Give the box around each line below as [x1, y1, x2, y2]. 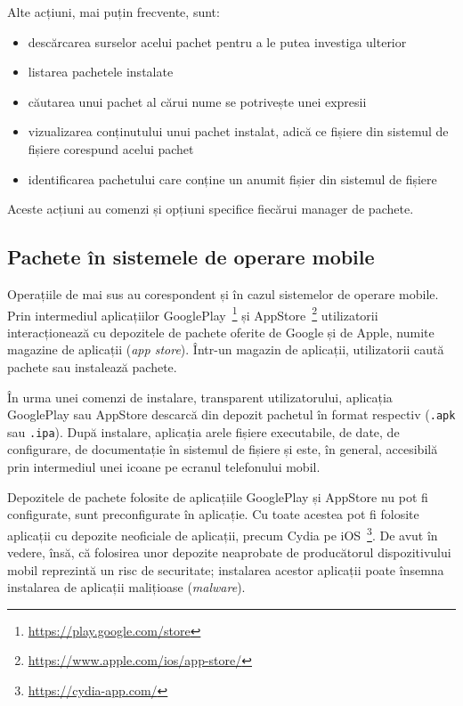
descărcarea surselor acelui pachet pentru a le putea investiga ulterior [28, 32, 407, 51]
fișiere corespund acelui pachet [28, 139, 194, 158]
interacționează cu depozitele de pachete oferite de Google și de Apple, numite [7, 322, 435, 341]
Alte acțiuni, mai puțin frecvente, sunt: [7, 3, 220, 20]
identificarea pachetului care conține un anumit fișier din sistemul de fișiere [28, 169, 437, 188]
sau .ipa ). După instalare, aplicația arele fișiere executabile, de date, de [7, 422, 400, 441]
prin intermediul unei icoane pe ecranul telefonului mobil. [7, 458, 321, 476]
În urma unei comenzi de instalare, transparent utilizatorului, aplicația [7, 387, 393, 406]
